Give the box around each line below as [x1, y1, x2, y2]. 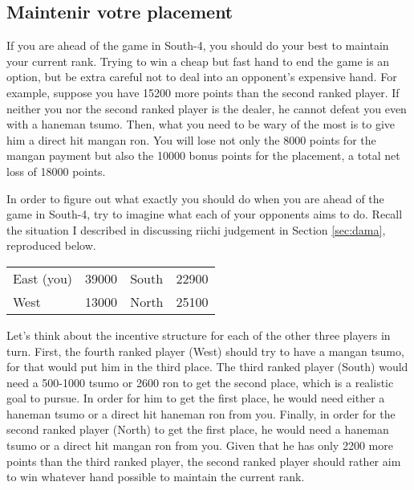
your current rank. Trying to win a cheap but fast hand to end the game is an [6, 52, 390, 69]
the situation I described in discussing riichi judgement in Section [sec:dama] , [6, 221, 386, 238]
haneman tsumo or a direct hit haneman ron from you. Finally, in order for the [6, 405, 396, 422]
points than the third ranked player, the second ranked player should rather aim [6, 452, 401, 469]
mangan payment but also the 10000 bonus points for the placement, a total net [6, 147, 400, 164]
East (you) [13, 268, 73, 288]
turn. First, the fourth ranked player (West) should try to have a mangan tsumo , [6, 342, 404, 359]
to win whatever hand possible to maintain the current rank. [6, 468, 305, 485]
